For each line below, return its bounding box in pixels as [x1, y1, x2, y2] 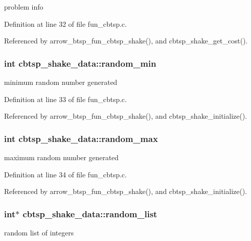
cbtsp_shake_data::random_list [22, 207, 158, 220]
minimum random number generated [4, 77, 118, 87]
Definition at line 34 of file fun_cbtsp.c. [4, 169, 127, 179]
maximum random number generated [4, 152, 119, 162]
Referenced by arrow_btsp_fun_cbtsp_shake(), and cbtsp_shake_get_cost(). [4, 35, 248, 46]
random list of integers [4, 227, 74, 237]
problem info [4, 2, 43, 12]
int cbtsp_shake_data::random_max [4, 132, 158, 144]
